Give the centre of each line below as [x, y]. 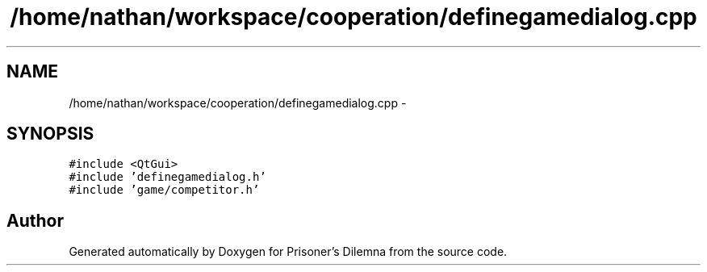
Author [35, 220]
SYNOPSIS [50, 134]
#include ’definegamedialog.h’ [167, 177]
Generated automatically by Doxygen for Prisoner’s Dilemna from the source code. [288, 252]
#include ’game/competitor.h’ [164, 190]
